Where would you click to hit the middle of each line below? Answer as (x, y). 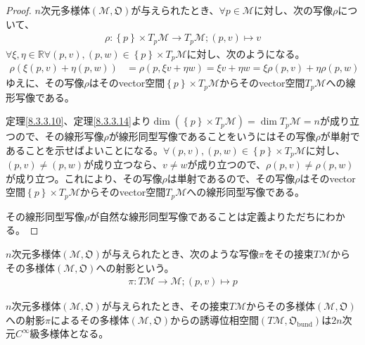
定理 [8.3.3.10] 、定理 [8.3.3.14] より (78, 121)
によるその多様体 (90, 319)
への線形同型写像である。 (246, 192)
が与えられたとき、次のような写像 (180, 254)
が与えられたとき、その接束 (165, 306)
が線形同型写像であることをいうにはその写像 (212, 136)
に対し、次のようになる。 (246, 53)
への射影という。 (135, 267)
